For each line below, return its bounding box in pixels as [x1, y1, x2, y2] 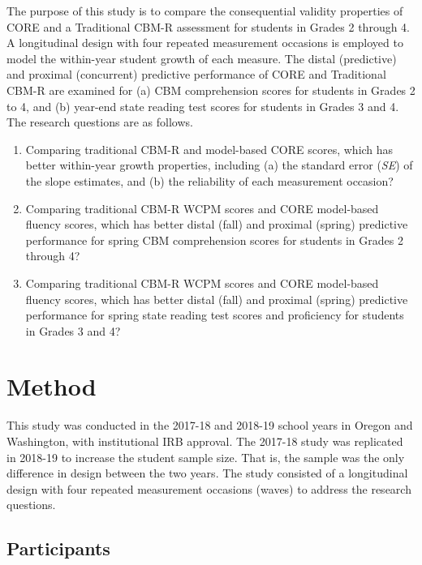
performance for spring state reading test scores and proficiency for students [25, 306, 404, 323]
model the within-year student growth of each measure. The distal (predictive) [6, 49, 397, 66]
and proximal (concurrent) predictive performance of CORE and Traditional [6, 66, 386, 83]
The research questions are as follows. [6, 113, 193, 131]
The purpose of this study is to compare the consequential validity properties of [6, 2, 403, 19]
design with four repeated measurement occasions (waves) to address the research [6, 480, 411, 497]
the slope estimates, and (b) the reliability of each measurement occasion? [25, 172, 394, 189]
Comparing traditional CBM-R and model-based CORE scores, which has [25, 140, 394, 157]
